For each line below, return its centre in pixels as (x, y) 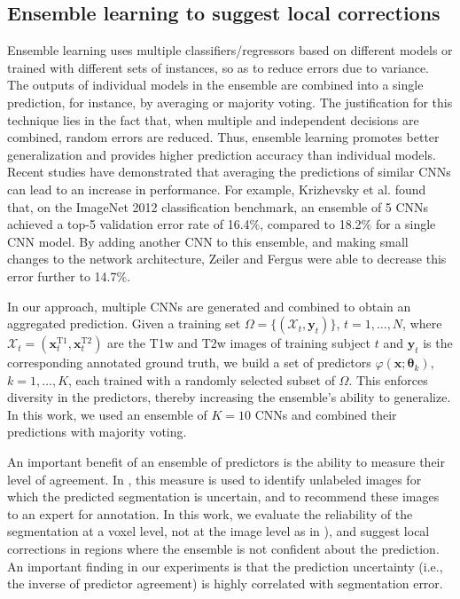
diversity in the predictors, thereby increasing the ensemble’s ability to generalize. (229, 397)
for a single (405, 224)
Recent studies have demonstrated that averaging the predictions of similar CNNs (229, 172)
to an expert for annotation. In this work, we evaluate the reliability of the (210, 513)
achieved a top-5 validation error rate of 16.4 (129, 224)
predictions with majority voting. (97, 432)
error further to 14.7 (62, 276)
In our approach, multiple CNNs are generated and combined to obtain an (209, 306)
